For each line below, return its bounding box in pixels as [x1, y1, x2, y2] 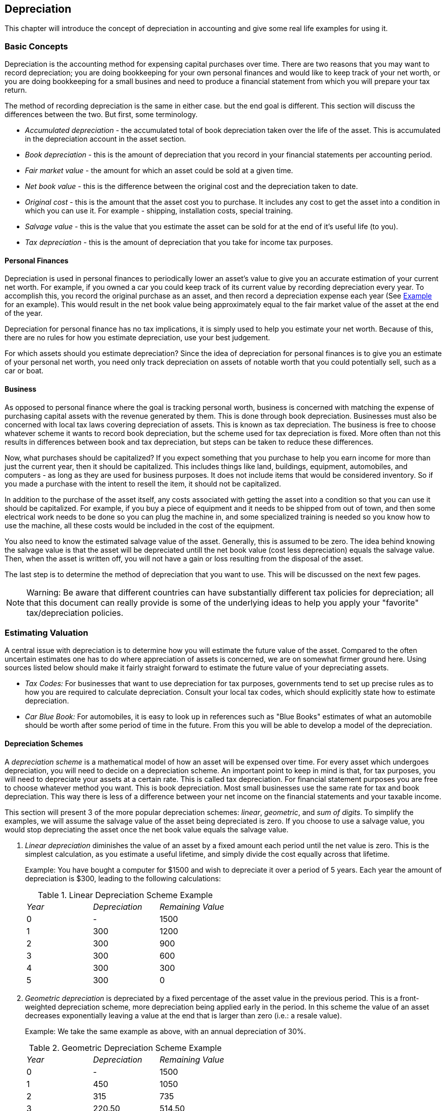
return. [5, 86, 27, 95]
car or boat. [5, 366, 44, 375]
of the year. [5, 309, 43, 318]
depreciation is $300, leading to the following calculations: [25, 874, 221, 883]
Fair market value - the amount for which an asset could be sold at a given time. [25, 166, 293, 175]
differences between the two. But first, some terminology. [5, 110, 198, 119]
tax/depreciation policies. [26, 607, 124, 618]
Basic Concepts [5, 41, 68, 51]
